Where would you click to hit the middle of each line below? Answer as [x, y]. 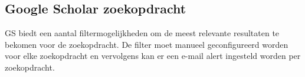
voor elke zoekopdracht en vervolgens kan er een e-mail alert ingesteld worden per [153, 56]
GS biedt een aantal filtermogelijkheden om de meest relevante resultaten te [142, 33]
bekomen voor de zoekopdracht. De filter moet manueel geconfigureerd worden [147, 44]
